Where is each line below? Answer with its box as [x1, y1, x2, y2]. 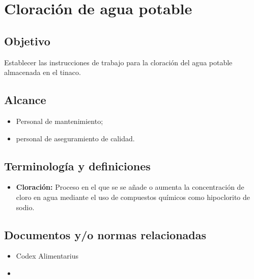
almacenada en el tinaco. [4, 67, 81, 78]
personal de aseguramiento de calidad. [16, 133, 135, 143]
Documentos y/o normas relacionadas [4, 226, 207, 242]
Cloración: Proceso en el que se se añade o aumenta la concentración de [16, 182, 244, 192]
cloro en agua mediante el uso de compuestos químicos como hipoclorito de [16, 191, 250, 202]
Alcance [4, 92, 46, 108]
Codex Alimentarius [16, 250, 79, 261]
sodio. [16, 201, 35, 212]
